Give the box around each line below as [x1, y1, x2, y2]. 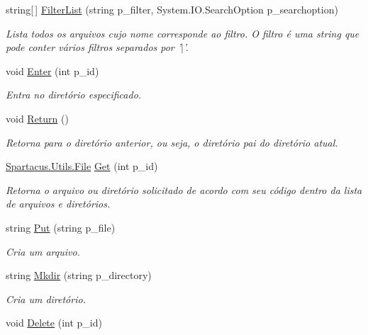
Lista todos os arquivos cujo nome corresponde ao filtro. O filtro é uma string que [6, 25, 359, 40]
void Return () [6, 110, 69, 125]
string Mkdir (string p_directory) [6, 268, 152, 283]
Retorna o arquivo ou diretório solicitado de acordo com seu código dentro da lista [6, 182, 362, 197]
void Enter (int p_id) [6, 63, 99, 78]
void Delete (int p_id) [6, 315, 102, 330]
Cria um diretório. [6, 291, 86, 306]
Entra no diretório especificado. [6, 87, 142, 102]
